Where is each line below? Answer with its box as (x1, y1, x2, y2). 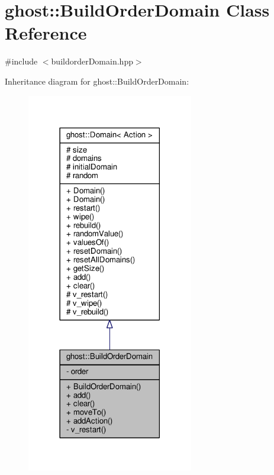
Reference (5, 21, 87, 45)
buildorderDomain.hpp (51, 55, 133, 67)
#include (5, 55, 38, 67)
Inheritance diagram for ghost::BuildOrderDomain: (5, 75, 189, 87)
